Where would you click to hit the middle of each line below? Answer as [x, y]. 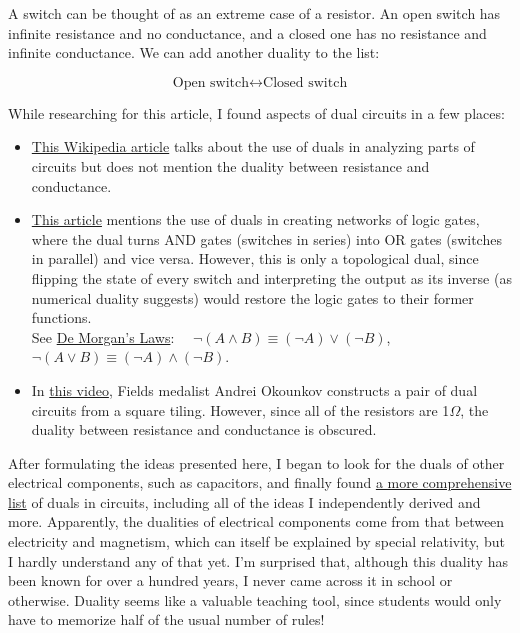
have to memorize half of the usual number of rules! [166, 619]
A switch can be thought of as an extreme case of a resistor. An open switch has [254, 13]
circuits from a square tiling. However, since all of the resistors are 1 [240, 409]
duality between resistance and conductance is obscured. [204, 429]
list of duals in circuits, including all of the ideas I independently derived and [244, 501]
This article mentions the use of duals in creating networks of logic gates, [255, 219]
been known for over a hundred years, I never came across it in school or [230, 580]
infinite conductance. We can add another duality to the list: [194, 52]
